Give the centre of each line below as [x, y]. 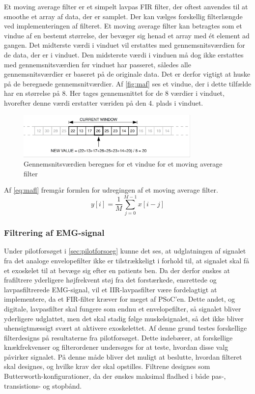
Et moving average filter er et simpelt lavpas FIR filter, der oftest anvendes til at [126, 6]
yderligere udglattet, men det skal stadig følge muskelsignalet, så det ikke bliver [124, 318]
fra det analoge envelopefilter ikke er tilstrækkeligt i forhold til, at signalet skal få [127, 260]
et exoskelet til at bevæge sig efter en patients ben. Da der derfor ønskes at [117, 270]
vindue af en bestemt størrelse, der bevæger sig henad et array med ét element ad [127, 35]
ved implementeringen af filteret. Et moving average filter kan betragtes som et [123, 26]
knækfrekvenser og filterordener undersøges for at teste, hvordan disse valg [116, 347]
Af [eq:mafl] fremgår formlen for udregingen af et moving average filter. [111, 190]
